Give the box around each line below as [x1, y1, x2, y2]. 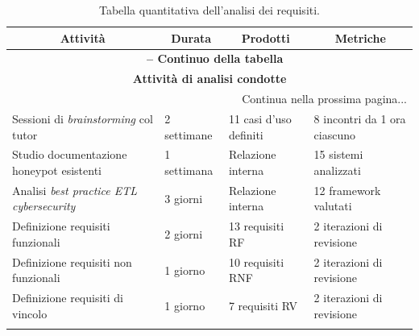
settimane [164, 126, 213, 143]
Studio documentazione [12, 146, 127, 163]
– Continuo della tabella [147, 50, 284, 67]
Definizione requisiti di [12, 289, 123, 306]
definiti [228, 126, 263, 143]
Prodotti [241, 29, 290, 46]
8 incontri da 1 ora [313, 110, 406, 127]
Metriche [334, 29, 386, 46]
